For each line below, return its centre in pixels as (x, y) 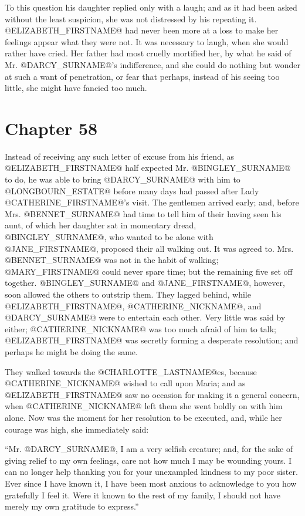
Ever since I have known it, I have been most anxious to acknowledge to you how (151, 483)
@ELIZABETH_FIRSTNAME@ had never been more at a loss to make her (142, 30)
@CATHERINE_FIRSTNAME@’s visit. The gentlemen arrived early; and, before (152, 202)
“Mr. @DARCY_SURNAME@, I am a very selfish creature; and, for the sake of (149, 449)
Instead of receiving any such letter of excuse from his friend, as (119, 156)
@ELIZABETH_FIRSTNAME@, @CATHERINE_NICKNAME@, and (133, 306)
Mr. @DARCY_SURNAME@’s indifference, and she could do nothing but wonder (152, 64)
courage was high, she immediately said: (77, 429)
